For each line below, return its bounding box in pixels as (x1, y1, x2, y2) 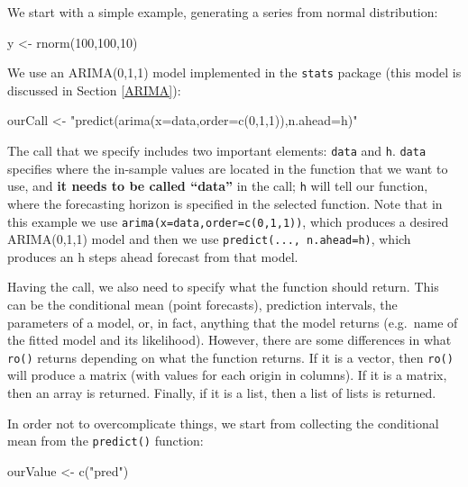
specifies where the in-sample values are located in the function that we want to (7, 158, 448, 177)
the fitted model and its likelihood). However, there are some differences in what (7, 330, 452, 349)
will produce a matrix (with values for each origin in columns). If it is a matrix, (7, 365, 447, 384)
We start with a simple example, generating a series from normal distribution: (7, 3, 438, 21)
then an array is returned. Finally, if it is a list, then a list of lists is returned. (7, 383, 436, 402)
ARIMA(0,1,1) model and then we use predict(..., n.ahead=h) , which (7, 230, 411, 248)
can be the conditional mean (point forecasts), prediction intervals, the (7, 295, 398, 314)
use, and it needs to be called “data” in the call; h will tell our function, (7, 176, 428, 195)
